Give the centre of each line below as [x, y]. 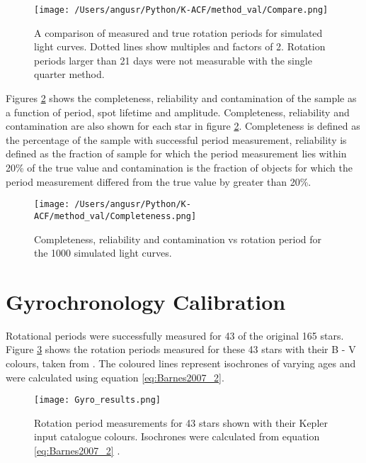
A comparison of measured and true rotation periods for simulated [178, 32]
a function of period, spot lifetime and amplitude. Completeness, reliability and [178, 112]
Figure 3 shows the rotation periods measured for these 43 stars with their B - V [181, 349]
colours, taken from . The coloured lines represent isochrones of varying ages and [181, 363]
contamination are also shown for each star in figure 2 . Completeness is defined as [183, 126]
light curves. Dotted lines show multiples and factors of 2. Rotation [180, 46]
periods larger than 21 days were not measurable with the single [173, 60]
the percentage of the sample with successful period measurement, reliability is [176, 139]
